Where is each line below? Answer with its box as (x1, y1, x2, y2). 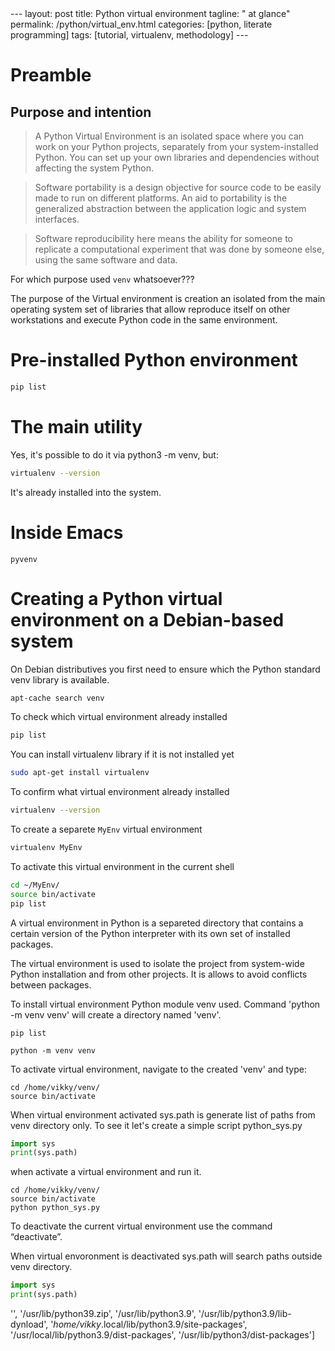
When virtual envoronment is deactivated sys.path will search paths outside (10, 1250, 323, 1262)
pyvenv (10, 554, 38, 564)
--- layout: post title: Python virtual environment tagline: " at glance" (10, 8, 291, 19)
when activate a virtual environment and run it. (10, 1166, 202, 1178)
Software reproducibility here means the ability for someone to (34, 233, 293, 244)
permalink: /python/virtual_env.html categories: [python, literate (10, 18, 273, 30)
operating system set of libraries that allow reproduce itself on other (10, 303, 291, 315)
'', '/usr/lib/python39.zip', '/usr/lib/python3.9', (10, 1308, 197, 1319)
